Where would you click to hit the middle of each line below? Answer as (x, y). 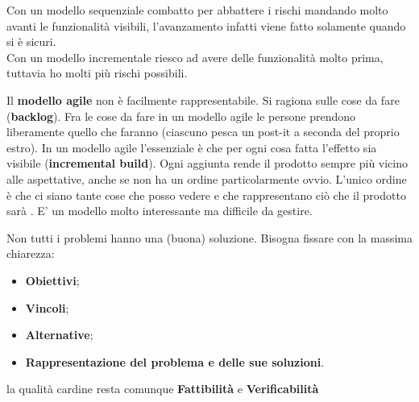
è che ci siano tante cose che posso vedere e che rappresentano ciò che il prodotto (206, 195)
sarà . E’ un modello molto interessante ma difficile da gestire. (160, 211)
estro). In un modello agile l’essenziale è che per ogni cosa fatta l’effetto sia (192, 147)
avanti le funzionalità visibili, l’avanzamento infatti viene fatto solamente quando (206, 25)
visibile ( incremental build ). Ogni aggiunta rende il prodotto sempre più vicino (207, 163)
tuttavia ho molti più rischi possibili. (97, 73)
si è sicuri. (31, 41)
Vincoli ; (47, 307)
